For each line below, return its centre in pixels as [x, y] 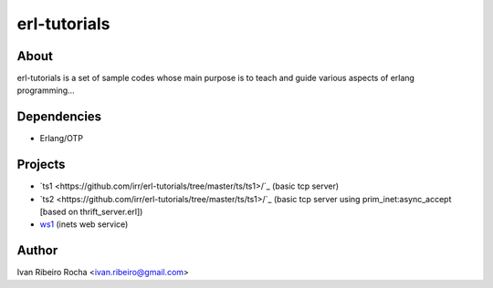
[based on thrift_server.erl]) [91, 212]
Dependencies [59, 117]
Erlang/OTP [62, 139]
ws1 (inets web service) [84, 224]
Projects [41, 165]
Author [37, 251]
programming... [46, 90]
